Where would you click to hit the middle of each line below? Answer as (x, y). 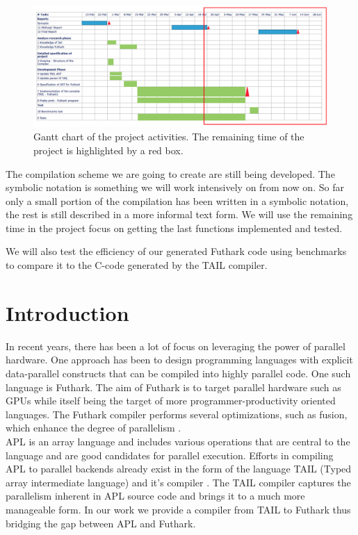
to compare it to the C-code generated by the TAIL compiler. (137, 265)
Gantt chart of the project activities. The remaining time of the (169, 137)
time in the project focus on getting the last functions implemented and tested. (174, 228)
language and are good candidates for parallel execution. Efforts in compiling (170, 455)
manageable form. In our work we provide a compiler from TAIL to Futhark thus (178, 509)
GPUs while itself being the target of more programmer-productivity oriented (171, 401)
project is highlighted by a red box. (108, 150)
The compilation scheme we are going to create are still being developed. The (170, 173)
